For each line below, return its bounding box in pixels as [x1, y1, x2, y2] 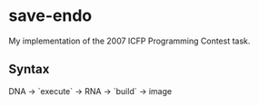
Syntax [8, 62, 50, 77]
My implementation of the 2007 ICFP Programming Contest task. [8, 35, 251, 46]
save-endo [8, 5, 93, 26]
